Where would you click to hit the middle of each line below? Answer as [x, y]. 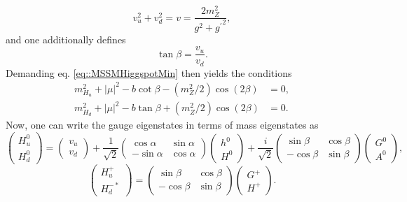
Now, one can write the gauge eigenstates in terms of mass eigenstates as [162, 125]
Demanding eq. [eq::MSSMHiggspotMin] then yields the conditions [149, 72]
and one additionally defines [66, 39]
